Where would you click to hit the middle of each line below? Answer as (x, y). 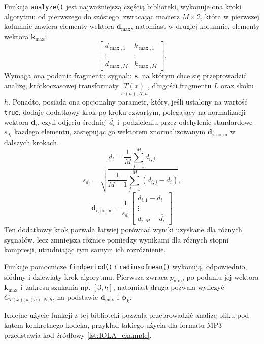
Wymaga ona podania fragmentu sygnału (68, 75)
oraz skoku (238, 85)
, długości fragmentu (179, 85)
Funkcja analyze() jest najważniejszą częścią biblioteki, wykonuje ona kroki (123, 6)
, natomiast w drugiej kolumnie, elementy (195, 26)
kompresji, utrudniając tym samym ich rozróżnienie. (85, 249)
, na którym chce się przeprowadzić (192, 75)
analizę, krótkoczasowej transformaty (61, 85)
